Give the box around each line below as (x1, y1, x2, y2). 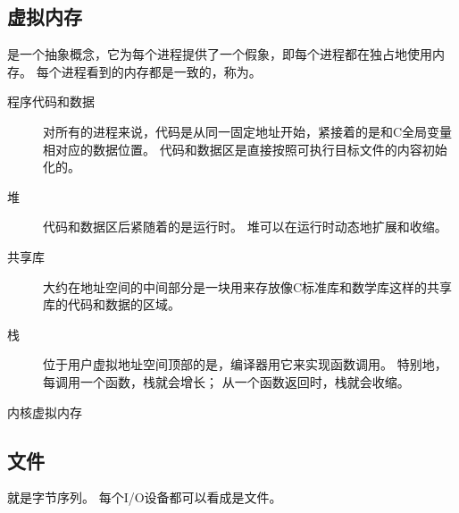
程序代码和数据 (7, 92, 95, 111)
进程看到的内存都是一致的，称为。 (61, 62, 262, 80)
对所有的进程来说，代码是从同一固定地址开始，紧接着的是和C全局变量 (43, 122, 453, 140)
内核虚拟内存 (7, 402, 82, 421)
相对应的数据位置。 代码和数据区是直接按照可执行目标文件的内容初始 (43, 139, 447, 158)
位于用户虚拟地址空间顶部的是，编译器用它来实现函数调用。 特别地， (43, 355, 447, 374)
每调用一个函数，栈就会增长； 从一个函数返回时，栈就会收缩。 (43, 372, 410, 391)
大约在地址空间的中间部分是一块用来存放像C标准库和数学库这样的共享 (43, 277, 453, 296)
